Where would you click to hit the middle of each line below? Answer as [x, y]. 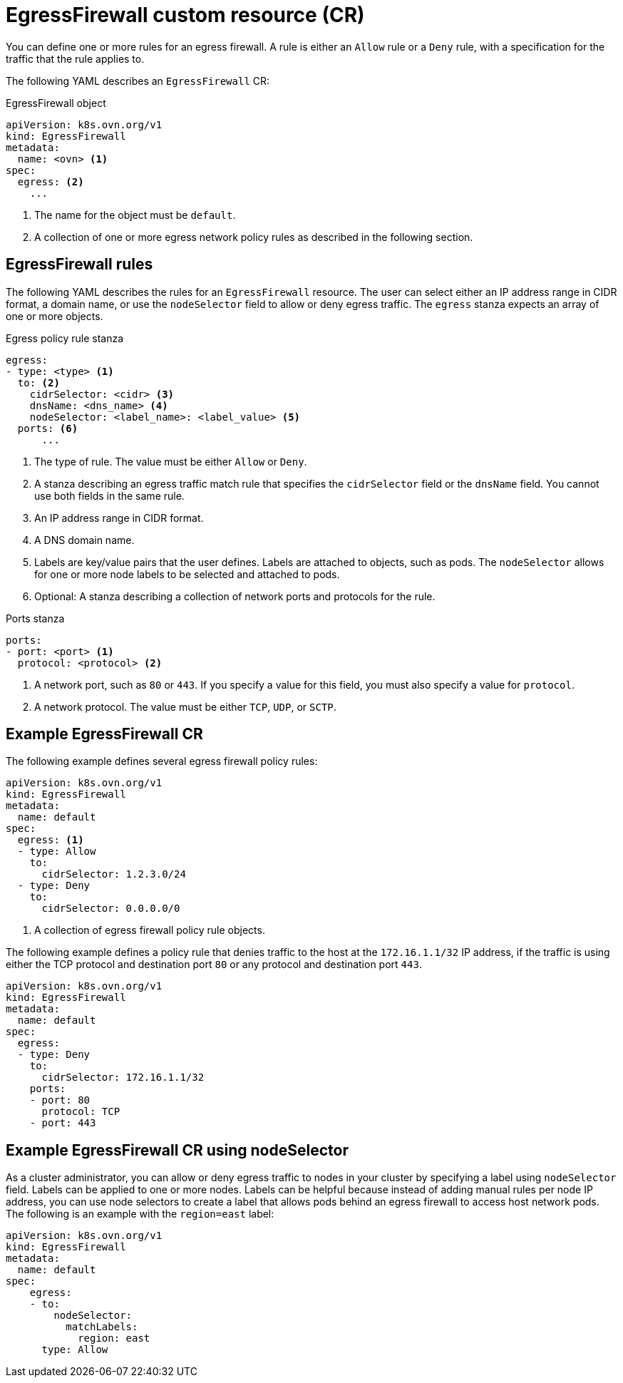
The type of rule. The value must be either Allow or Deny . [171, 461]
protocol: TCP [81, 1112]
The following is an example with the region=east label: [140, 1214]
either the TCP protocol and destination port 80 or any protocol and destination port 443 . [214, 965]
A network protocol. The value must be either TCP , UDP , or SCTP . [185, 706]
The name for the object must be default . [135, 215]
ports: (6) [48, 428]
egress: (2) [51, 181]
